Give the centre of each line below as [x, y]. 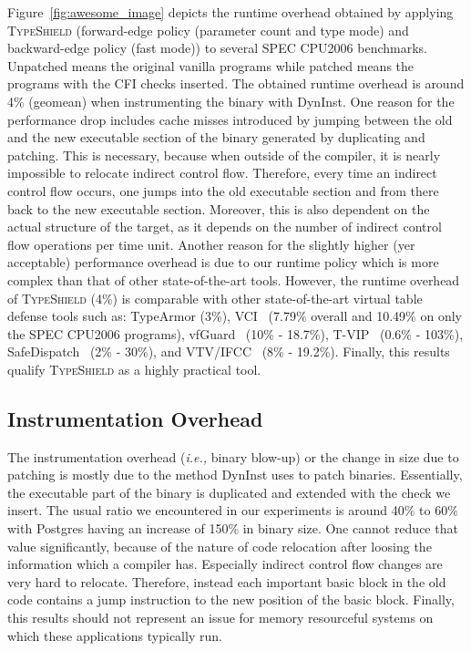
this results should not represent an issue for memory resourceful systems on [220, 618]
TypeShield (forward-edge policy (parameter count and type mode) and [208, 30]
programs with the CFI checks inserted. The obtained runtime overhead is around [236, 83]
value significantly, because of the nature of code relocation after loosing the [220, 546]
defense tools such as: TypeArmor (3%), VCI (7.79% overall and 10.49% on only [235, 316]
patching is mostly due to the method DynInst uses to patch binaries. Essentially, [235, 475]
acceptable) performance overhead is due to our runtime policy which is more [223, 262]
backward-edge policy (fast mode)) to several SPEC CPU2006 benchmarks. [217, 48]
